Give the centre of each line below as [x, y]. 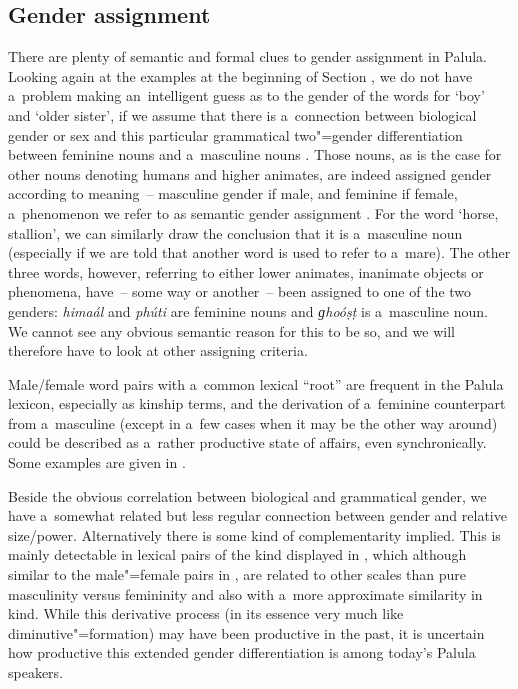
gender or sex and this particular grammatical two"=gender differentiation [235, 134]
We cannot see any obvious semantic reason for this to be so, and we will [231, 330]
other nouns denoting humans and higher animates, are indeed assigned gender [250, 173]
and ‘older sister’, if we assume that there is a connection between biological [242, 114]
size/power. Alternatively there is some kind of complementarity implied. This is [254, 534]
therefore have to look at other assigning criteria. [158, 350]
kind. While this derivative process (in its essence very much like [206, 613]
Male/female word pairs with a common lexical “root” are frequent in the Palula [256, 383]
